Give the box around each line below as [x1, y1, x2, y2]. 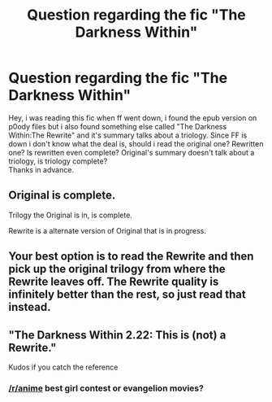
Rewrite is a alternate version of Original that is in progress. [8, 225, 207, 235]
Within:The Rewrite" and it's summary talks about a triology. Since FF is [8, 130, 248, 140]
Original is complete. [8, 189, 116, 203]
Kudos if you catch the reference [8, 362, 119, 372]
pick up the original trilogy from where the [8, 262, 226, 276]
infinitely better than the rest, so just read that [8, 287, 246, 302]
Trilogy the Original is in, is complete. [8, 210, 132, 220]
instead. [8, 300, 51, 314]
